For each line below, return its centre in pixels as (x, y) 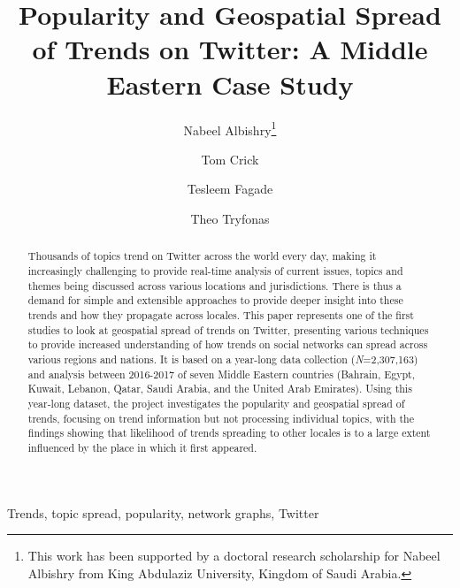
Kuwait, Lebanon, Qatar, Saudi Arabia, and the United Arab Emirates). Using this (220, 389)
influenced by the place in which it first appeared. (142, 447)
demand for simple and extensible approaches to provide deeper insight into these (215, 300)
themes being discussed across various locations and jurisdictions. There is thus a (215, 285)
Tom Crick (230, 159)
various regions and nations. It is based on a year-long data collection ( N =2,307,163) (223, 359)
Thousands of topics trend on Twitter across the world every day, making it (202, 256)
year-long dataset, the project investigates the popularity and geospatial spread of (216, 403)
